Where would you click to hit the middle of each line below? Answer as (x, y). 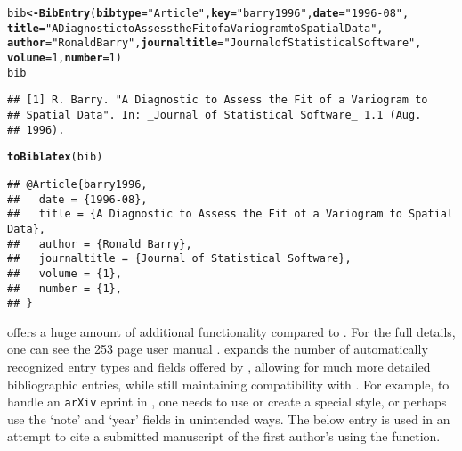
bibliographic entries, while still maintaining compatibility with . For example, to (228, 384)
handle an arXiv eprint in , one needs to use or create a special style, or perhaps (227, 402)
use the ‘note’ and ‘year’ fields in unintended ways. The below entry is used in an (229, 418)
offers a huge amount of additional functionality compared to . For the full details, (231, 331)
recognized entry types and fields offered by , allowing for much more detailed (219, 366)
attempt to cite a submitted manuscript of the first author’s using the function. (224, 436)
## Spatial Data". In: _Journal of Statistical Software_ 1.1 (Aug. (215, 115)
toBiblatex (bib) (55, 157)
